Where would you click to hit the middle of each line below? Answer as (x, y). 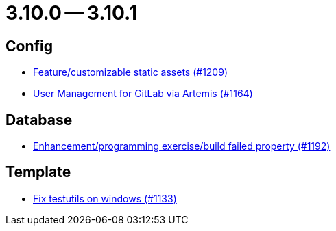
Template (38, 172)
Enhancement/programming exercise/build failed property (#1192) (182, 146)
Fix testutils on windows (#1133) (105, 198)
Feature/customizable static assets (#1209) (130, 72)
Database (39, 120)
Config (29, 46)
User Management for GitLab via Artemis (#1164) (143, 94)
